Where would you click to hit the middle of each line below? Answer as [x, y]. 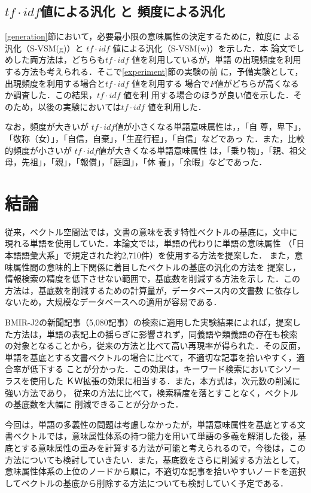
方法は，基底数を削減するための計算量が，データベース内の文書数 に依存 [148, 290]
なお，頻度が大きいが [47, 127]
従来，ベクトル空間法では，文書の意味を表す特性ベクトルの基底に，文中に [151, 231]
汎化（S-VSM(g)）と [44, 48]
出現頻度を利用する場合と [55, 83]
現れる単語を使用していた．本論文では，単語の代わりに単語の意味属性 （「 [151, 243]
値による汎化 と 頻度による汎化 [133, 11]
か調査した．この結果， [51, 95]
